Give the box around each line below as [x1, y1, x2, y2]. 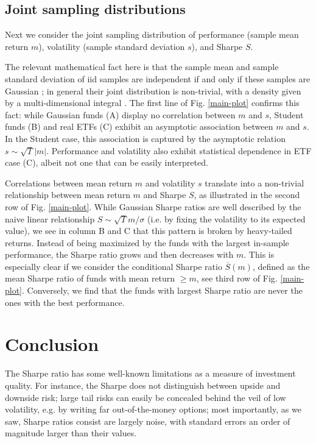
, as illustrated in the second [194, 188, 300, 201]
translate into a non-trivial [205, 176, 304, 189]
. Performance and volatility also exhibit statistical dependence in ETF [46, 144, 312, 157]
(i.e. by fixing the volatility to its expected [147, 212, 306, 225]
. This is [244, 248, 275, 261]
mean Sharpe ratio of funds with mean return [5, 272, 175, 285]
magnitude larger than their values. [5, 427, 137, 439]
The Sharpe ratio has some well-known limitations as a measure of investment [5, 367, 296, 380]
